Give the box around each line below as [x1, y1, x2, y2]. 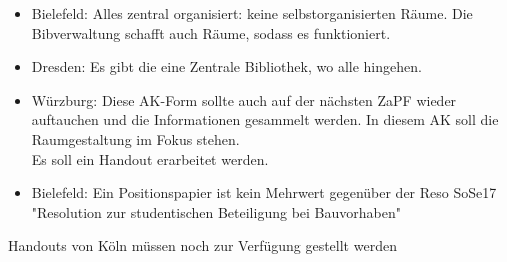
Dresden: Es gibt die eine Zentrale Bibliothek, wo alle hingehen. [31, 56, 422, 77]
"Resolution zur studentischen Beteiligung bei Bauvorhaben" [31, 201, 401, 222]
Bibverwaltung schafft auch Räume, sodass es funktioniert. [31, 22, 391, 43]
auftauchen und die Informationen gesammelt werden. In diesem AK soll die [31, 109, 499, 130]
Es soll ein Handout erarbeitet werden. [31, 148, 269, 169]
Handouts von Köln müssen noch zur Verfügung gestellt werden [8, 235, 397, 256]
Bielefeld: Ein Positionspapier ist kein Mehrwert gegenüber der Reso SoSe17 [31, 182, 497, 203]
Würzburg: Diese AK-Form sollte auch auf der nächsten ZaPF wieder [31, 89, 457, 110]
